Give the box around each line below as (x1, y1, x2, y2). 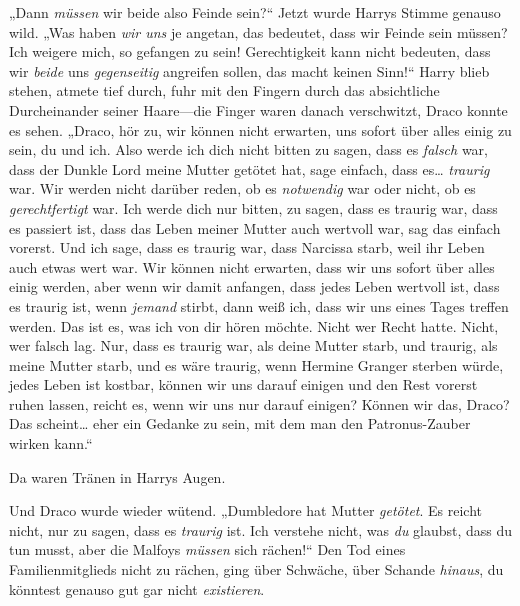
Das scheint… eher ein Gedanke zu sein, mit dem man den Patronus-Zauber (9, 413, 471, 434)
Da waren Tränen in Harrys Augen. (9, 466, 226, 487)
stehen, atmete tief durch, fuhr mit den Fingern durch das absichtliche (9, 80, 440, 101)
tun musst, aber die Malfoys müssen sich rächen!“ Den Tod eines (9, 539, 406, 560)
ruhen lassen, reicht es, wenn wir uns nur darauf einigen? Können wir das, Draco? (9, 393, 510, 414)
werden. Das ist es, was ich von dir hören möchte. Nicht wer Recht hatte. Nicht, (9, 315, 499, 336)
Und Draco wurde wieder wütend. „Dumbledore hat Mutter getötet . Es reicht (9, 500, 482, 521)
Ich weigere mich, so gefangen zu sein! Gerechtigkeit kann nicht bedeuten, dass (9, 41, 491, 62)
